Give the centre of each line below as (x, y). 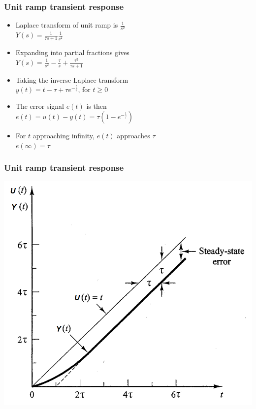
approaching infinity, (64, 136)
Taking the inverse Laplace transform (72, 79)
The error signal (40, 106)
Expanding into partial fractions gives (72, 52)
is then (96, 106)
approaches (133, 136)
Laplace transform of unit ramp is (67, 25)
